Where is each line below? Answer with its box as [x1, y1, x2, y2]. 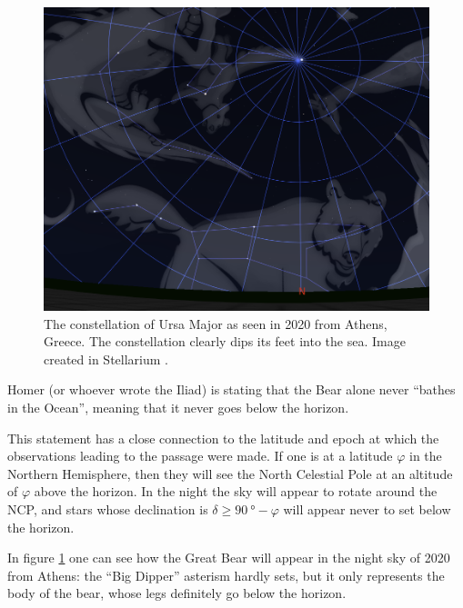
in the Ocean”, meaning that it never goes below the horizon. [7, 398, 349, 417]
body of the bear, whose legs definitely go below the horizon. [7, 583, 347, 603]
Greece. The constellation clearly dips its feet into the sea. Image [44, 332, 406, 351]
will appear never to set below [283, 500, 451, 518]
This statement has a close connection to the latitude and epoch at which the [7, 428, 439, 447]
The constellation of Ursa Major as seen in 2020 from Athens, [44, 314, 388, 333]
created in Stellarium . [44, 349, 168, 368]
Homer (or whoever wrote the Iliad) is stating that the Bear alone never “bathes [7, 380, 456, 399]
